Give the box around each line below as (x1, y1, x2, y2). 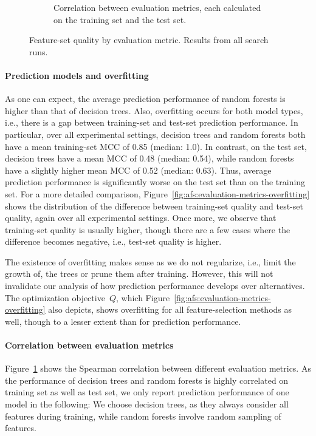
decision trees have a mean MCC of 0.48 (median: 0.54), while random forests (5, 152, 294, 165)
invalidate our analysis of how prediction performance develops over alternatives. (5, 279, 305, 292)
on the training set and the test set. (53, 13, 187, 26)
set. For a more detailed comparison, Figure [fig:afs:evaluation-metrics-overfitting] (5, 187, 310, 200)
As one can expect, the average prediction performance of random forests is (5, 92, 286, 105)
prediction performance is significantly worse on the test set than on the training (5, 175, 306, 188)
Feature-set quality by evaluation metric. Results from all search (29, 33, 269, 46)
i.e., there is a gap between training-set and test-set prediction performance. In (5, 116, 298, 129)
